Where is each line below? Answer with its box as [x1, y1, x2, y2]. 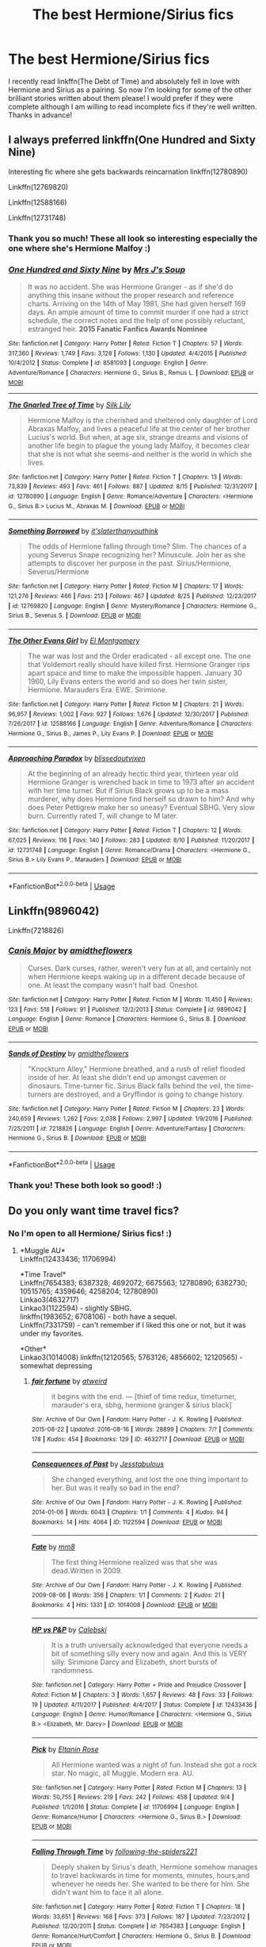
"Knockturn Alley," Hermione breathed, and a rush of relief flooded [27, 1064, 245, 1074]
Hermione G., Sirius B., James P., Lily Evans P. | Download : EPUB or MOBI [8, 729, 214, 738]
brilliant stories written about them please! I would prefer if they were [8, 93, 234, 102]
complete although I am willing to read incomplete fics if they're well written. [8, 102, 257, 111]
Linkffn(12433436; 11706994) [19, 1255, 116, 1264]
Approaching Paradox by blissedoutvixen [8, 754, 146, 763]
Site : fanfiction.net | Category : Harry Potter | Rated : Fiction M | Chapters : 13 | [31, 1783, 247, 1791]
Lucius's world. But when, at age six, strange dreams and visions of [27, 432, 249, 441]
